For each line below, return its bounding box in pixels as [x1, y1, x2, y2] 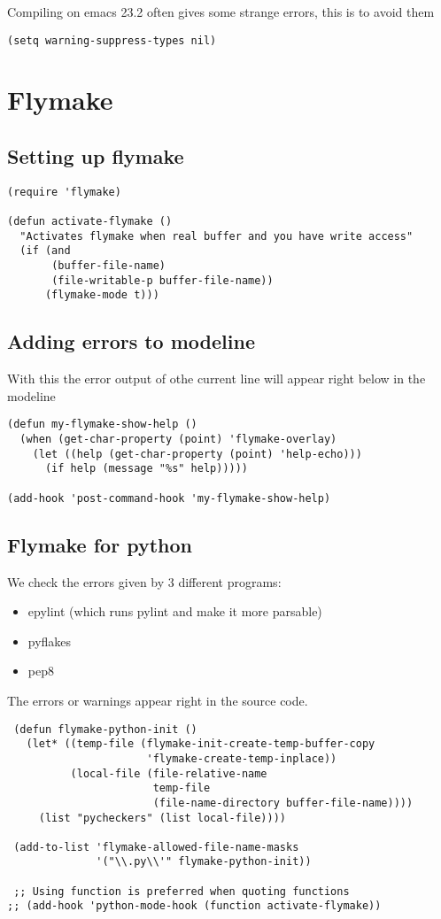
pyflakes [27, 631, 72, 650]
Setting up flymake [7, 143, 184, 170]
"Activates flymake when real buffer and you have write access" [19, 229, 414, 243]
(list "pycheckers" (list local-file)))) [38, 811, 286, 824]
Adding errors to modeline [7, 328, 255, 355]
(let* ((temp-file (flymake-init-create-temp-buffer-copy [26, 738, 375, 751]
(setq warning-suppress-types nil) [7, 34, 217, 47]
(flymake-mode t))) [44, 289, 159, 302]
